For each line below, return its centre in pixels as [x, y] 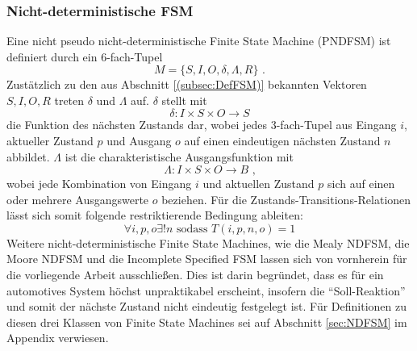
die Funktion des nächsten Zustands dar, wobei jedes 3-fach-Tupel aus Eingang [202, 125]
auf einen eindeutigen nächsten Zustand [282, 140]
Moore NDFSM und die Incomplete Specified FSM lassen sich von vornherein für [207, 259]
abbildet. [28, 156]
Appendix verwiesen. [58, 338]
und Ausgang [139, 140]
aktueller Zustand [50, 140]
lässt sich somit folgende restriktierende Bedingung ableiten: [155, 215]
